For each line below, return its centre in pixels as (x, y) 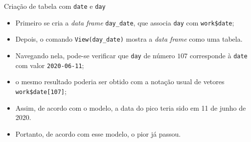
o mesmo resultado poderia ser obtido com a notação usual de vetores (120, 82)
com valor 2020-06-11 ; (50, 65)
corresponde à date (218, 55)
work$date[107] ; (41, 91)
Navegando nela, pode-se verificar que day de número (95, 55)
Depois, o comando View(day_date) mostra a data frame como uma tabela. (129, 39)
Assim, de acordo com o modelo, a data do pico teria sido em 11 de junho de (131, 107)
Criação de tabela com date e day (55, 6)
